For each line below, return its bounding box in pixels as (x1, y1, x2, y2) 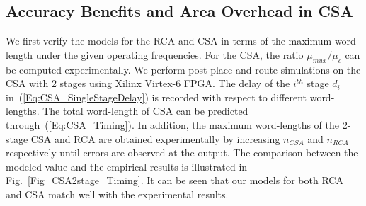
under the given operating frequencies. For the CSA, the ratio (35, 47, 304, 62)
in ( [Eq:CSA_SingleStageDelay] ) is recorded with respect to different (6, 89, 307, 104)
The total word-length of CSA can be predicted (42, 103, 248, 118)
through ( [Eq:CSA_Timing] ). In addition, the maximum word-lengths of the (6, 117, 339, 132)
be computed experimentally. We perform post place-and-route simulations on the (6, 62, 361, 76)
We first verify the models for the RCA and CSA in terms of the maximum (6, 33, 332, 48)
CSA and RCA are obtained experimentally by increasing (30, 131, 280, 146)
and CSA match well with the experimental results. (6, 186, 229, 201)
